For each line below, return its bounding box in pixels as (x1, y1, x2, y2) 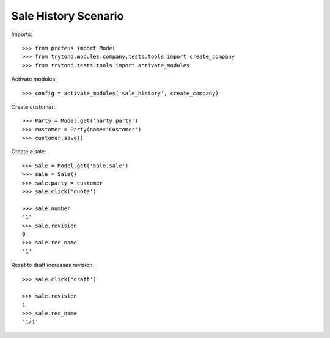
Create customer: (11, 103, 56, 110)
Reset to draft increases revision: (11, 262, 95, 269)
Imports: (11, 31, 33, 38)
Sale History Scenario (11, 9, 124, 23)
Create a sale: (11, 148, 46, 155)
